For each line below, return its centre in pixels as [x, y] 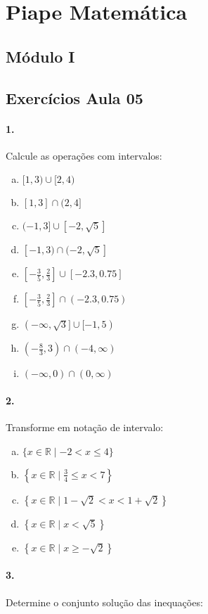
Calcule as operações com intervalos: [84, 155]
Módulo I [40, 56]
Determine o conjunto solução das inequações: [104, 602]
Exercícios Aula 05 [74, 97]
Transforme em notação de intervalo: [85, 427]
